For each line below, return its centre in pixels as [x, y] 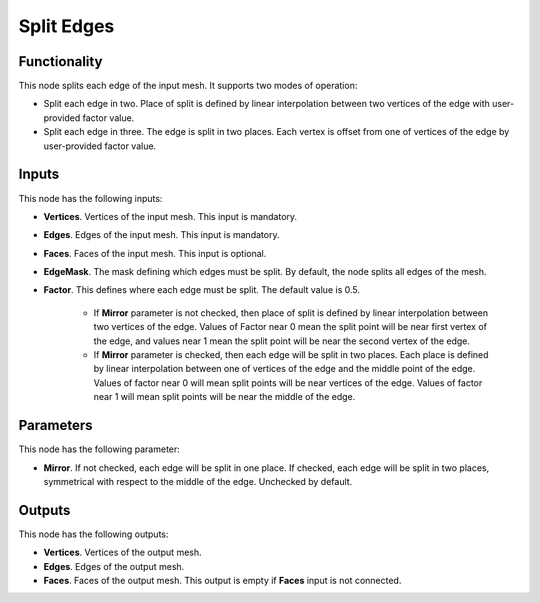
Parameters [55, 425]
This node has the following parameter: [99, 449]
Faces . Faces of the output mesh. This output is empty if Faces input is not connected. [222, 580]
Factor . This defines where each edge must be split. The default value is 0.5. [201, 290]
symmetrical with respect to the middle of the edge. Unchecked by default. [198, 481]
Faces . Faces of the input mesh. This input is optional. [155, 253]
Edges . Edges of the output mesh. [114, 566]
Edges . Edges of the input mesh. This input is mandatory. [161, 235]
